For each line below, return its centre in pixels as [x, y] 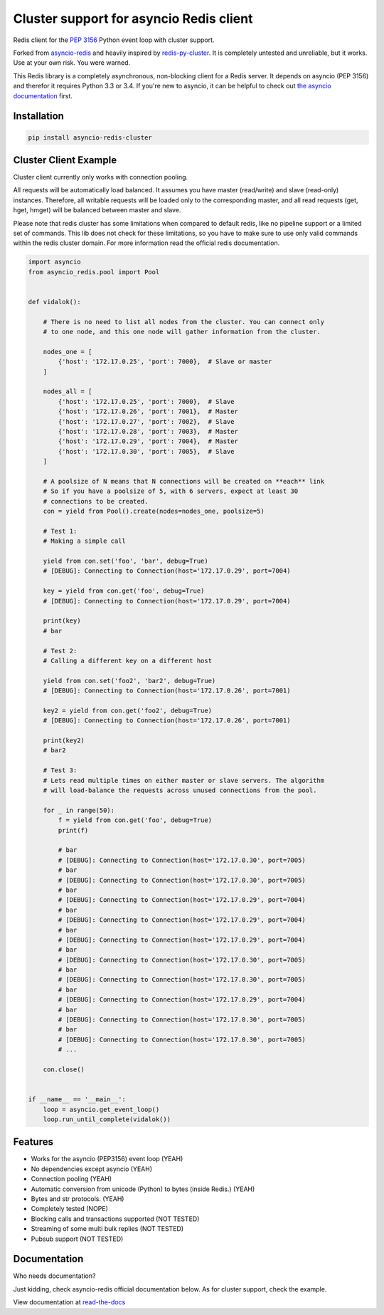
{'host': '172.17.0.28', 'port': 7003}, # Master [148, 431]
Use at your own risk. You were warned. [72, 63]
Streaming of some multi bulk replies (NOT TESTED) [107, 1229]
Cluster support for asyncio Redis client [133, 19]
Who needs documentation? [54, 1276]
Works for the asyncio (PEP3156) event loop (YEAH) [107, 1159]
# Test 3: [60, 770]
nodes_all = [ [68, 391]
